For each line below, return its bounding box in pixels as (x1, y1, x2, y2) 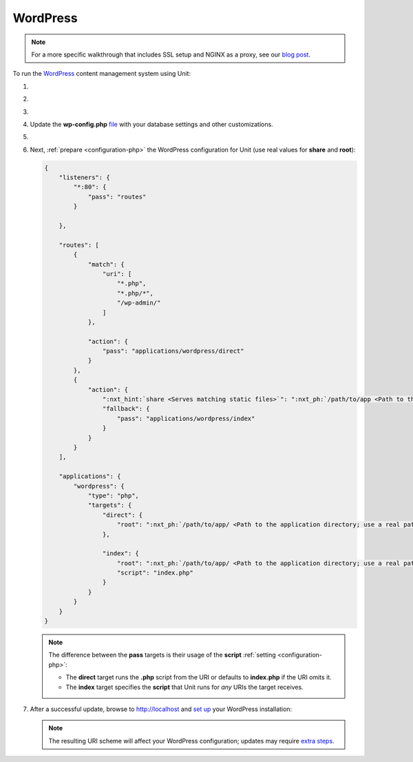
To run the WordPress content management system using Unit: (12, 70, 191, 78)
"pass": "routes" (87, 193, 147, 200)
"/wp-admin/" (117, 299, 161, 307)
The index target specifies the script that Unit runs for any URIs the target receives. (65, 683, 304, 691)
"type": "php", (87, 491, 139, 500)
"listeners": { (59, 174, 110, 182)
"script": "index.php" (117, 569, 194, 577)
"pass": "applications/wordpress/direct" (102, 347, 244, 355)
